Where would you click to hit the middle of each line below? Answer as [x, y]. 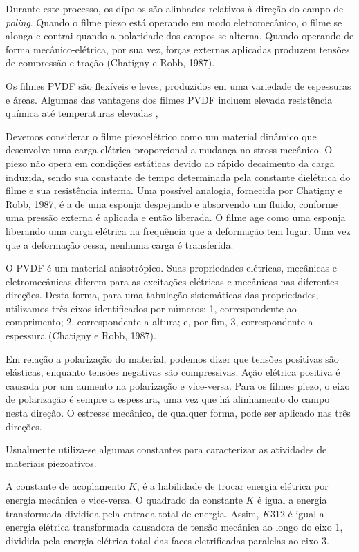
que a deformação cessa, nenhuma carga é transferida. [120, 244]
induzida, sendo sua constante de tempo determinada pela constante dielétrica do [178, 177]
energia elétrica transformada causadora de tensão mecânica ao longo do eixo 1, [174, 527]
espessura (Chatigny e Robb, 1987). [81, 335]
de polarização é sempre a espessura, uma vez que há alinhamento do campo [168, 399]
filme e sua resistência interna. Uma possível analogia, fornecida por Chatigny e [174, 190]
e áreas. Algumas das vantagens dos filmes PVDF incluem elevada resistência [169, 99]
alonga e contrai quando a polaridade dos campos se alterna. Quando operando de [180, 36]
